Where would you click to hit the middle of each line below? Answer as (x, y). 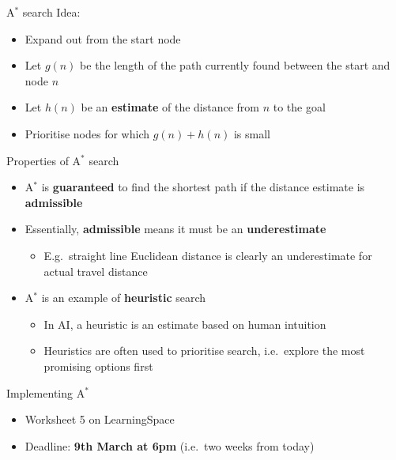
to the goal (299, 107)
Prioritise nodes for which (87, 133)
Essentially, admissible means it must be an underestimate (175, 229)
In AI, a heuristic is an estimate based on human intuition (185, 324)
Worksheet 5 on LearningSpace (100, 419)
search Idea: (51, 12)
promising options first (98, 366)
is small (252, 133)
